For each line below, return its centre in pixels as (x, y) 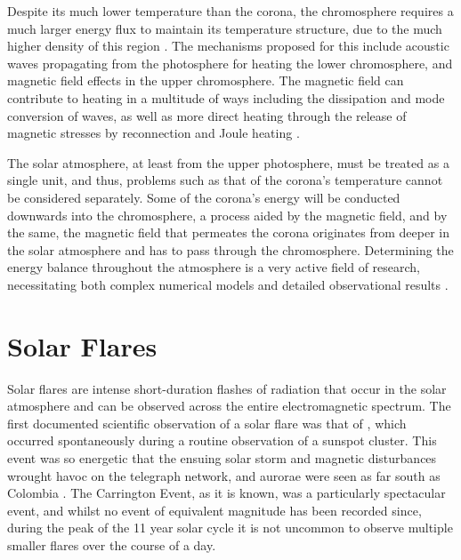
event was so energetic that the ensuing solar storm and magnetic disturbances (222, 458)
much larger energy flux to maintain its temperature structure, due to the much (225, 28)
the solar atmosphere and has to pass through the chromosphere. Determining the (230, 249)
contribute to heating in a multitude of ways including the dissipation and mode (226, 97)
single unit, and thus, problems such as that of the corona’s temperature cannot (225, 180)
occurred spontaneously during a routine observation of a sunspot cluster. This (222, 440)
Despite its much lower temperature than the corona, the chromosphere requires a (230, 11)
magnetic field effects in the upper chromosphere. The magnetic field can (206, 80)
